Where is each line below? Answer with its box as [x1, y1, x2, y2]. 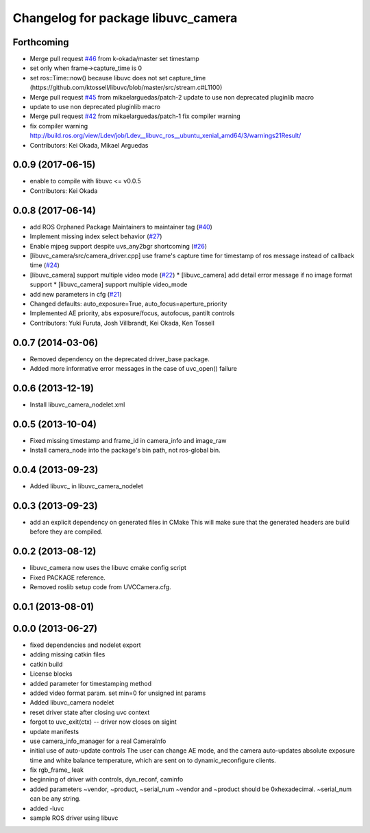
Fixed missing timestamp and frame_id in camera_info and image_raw [29, 436, 227, 444]
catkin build [29, 660, 63, 668]
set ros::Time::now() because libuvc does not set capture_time [29, 73, 206, 82]
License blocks [29, 670, 73, 678]
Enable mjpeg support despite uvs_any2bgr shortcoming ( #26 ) [29, 242, 208, 250]
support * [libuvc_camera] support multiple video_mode [29, 280, 188, 288]
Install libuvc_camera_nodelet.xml [29, 400, 125, 409]
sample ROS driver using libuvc [29, 814, 119, 822]
